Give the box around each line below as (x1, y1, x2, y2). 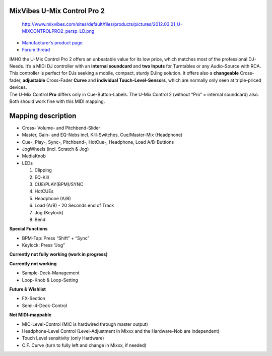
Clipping (34, 167, 52, 173)
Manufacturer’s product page (22, 39, 83, 45)
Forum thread (22, 47, 50, 53)
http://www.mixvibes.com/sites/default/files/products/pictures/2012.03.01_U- (22, 21, 182, 27)
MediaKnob (22, 153, 46, 159)
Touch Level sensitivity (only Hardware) (22, 335, 104, 341)
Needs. (9, 63, 25, 69)
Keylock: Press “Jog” (22, 242, 65, 248)
